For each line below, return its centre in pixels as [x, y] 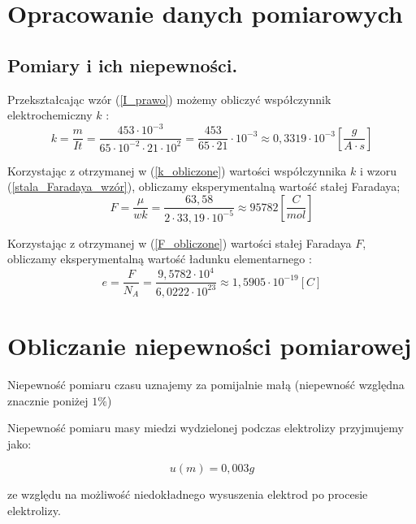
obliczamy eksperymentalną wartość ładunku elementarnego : [160, 259]
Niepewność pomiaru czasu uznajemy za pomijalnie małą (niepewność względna [206, 385]
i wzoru [378, 170]
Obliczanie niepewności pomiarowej [210, 346]
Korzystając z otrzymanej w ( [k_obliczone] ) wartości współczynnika [177, 170]
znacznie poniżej [48, 400]
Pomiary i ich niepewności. [123, 65]
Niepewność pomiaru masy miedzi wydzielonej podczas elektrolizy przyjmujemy [206, 428]
